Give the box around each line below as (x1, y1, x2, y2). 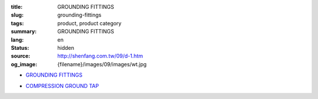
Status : (11, 44, 29, 51)
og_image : (11, 60, 38, 67)
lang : (11, 36, 24, 43)
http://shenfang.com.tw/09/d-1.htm (57, 53, 144, 60)
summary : (11, 28, 37, 35)
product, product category (57, 19, 122, 26)
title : (11, 4, 23, 10)
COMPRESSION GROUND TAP (25, 82, 100, 89)
